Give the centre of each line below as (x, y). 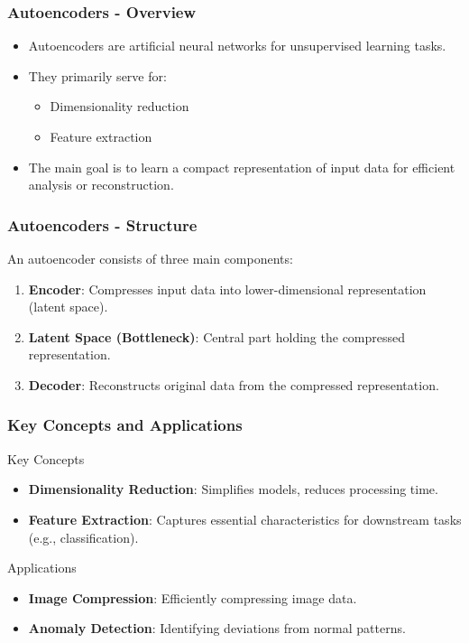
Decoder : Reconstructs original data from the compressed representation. (234, 384)
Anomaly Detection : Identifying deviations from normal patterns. (217, 628)
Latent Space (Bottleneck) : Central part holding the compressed (217, 336)
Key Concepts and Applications (125, 425)
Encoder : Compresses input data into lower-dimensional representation (227, 289)
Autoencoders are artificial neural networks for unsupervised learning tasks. (237, 46)
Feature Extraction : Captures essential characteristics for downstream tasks (245, 519)
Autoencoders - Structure (102, 224)
